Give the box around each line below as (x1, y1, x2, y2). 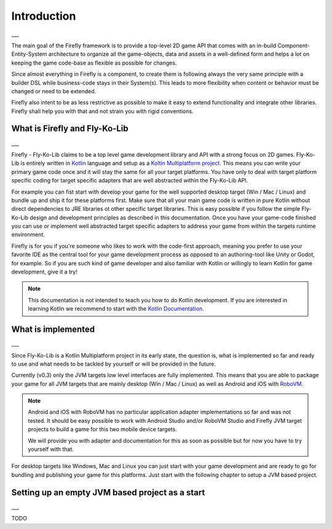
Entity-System (11, 50, 47, 58)
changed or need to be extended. (11, 87, 97, 95)
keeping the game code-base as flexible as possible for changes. (11, 59, 177, 66)
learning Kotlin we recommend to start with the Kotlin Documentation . (28, 305, 204, 313)
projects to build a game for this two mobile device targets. (28, 426, 178, 433)
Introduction (11, 9, 76, 23)
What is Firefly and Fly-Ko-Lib (11, 123, 128, 134)
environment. (11, 231, 45, 238)
